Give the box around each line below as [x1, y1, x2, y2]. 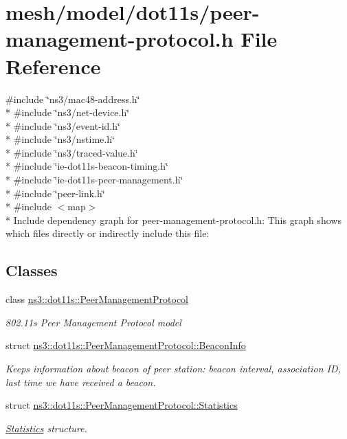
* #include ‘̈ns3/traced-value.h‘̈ [5, 145, 138, 159]
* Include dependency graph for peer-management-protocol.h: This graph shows [5, 212, 342, 227]
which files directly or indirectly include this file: [5, 226, 210, 240]
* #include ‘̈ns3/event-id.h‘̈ [5, 118, 120, 133]
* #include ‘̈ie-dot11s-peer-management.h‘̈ [5, 172, 183, 187]
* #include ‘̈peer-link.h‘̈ [5, 185, 105, 200]
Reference [5, 52, 101, 80]
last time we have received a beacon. [5, 374, 156, 389]
